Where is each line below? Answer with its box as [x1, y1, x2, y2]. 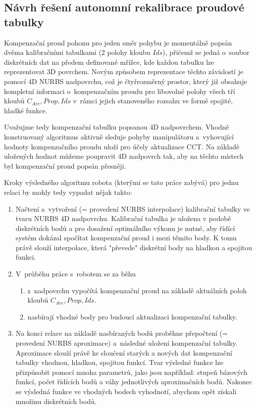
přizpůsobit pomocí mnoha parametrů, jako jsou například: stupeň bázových [15, 366, 248, 377]
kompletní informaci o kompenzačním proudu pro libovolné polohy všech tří [4, 86, 235, 96]
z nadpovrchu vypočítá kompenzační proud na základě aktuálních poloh [27, 285, 247, 295]
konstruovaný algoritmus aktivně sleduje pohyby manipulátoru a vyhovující [4, 131, 234, 141]
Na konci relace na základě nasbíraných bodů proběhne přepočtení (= [15, 328, 228, 338]
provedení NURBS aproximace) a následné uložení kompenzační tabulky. [15, 338, 238, 348]
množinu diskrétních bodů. [15, 396, 97, 406]
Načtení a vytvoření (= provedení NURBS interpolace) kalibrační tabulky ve [15, 203, 250, 214]
